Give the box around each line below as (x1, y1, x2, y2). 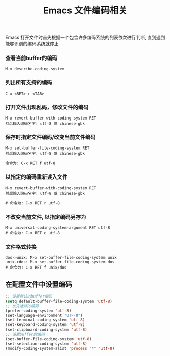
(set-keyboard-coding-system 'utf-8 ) (5, 322, 85, 328)
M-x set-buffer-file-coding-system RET (5, 145, 90, 151)
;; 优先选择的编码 (5, 303, 39, 308)
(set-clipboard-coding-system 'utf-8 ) (5, 327, 87, 332)
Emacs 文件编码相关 (43, 5, 128, 16)
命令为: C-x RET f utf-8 (5, 161, 56, 166)
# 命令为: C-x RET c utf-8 (5, 230, 60, 235)
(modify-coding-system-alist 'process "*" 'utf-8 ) (5, 346, 115, 351)
